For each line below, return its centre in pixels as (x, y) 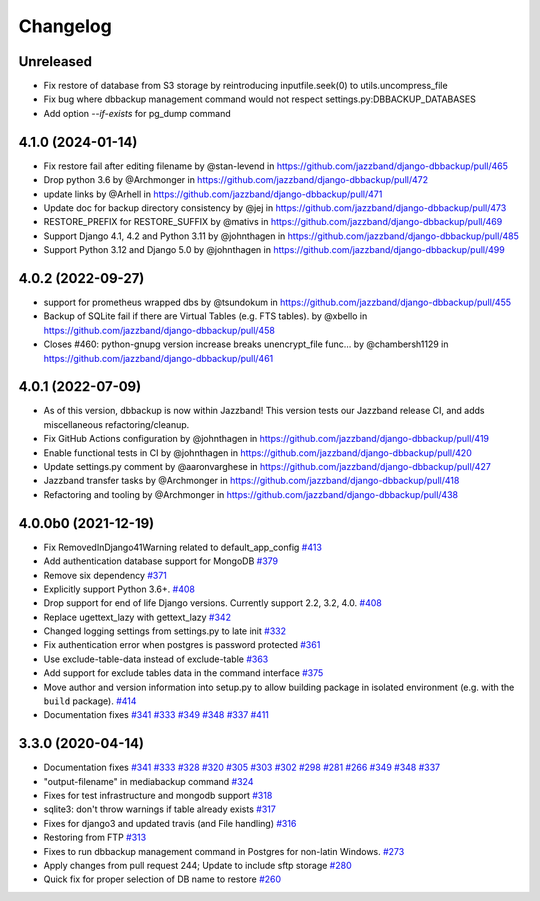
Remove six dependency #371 (105, 575)
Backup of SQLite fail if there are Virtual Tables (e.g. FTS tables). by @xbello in (205, 316)
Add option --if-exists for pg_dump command (137, 113)
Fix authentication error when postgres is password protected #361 (182, 645)
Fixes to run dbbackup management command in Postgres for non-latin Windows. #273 (224, 851)
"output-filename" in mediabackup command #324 (148, 781)
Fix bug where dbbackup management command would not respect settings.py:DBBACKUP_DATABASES (260, 99)
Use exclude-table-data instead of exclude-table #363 (156, 659)
